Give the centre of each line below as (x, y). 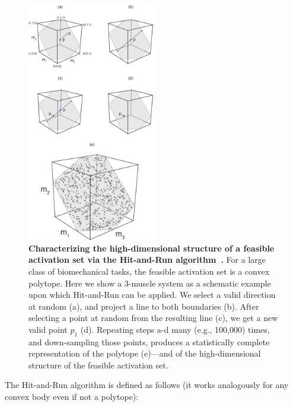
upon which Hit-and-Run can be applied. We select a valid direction (152, 295)
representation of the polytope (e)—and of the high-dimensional (145, 353)
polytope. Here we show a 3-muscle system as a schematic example (150, 283)
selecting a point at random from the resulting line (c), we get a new (153, 318)
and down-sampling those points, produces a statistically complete (149, 341)
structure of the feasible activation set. (98, 365)
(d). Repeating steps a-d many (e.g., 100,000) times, (175, 329)
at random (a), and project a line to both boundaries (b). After (144, 306)
